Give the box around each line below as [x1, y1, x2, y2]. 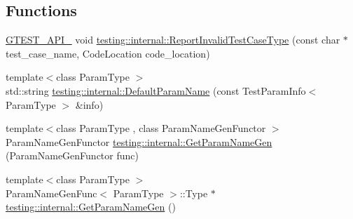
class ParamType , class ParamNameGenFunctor [56, 121, 266, 135]
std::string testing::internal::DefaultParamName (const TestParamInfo [6, 83, 306, 98]
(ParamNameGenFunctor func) [6, 148, 139, 163]
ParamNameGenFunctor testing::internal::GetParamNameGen [6, 134, 272, 149]
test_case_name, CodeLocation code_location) [6, 46, 210, 60]
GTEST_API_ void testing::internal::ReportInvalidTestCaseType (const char [6, 32, 340, 47]
